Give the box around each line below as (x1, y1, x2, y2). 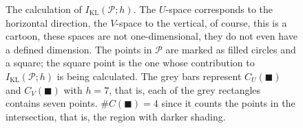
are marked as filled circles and (165, 42, 296, 56)
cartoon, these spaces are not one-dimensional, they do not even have (6, 29, 297, 43)
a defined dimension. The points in (6, 42, 152, 56)
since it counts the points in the (161, 96, 295, 110)
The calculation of (6, 2, 82, 16)
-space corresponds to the (165, 2, 273, 16)
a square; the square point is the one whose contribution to (6, 55, 255, 70)
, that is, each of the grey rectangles (109, 82, 261, 97)
